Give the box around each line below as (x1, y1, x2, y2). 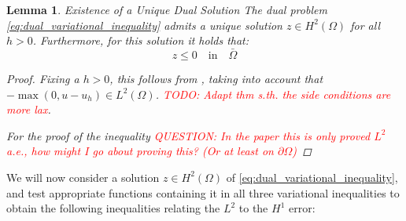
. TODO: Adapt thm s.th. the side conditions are (155, 85, 391, 102)
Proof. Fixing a (6, 71, 79, 86)
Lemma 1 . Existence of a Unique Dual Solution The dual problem (6, 2, 327, 17)
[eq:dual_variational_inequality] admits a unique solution (6, 16, 282, 33)
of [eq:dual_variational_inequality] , (226, 168, 398, 185)
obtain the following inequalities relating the (6, 200, 220, 216)
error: (288, 200, 316, 216)
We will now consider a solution (6, 168, 160, 185)
